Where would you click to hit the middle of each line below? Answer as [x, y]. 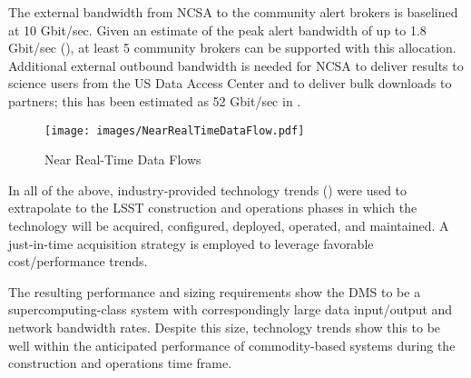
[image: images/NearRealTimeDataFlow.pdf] [175, 130]
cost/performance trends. [78, 261]
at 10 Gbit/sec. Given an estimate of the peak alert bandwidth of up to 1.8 [217, 30]
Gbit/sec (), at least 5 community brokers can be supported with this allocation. [232, 48]
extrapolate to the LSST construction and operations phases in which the [213, 208]
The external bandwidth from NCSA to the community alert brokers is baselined [233, 12]
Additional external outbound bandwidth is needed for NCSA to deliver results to [236, 65]
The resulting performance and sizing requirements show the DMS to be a [215, 291]
